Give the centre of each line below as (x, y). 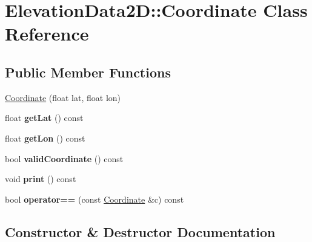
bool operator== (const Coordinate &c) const (95, 199)
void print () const (41, 179)
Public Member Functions (88, 72)
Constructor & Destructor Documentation (140, 231)
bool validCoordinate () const (64, 158)
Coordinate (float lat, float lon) (63, 97)
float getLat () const (44, 118)
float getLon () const (45, 138)
